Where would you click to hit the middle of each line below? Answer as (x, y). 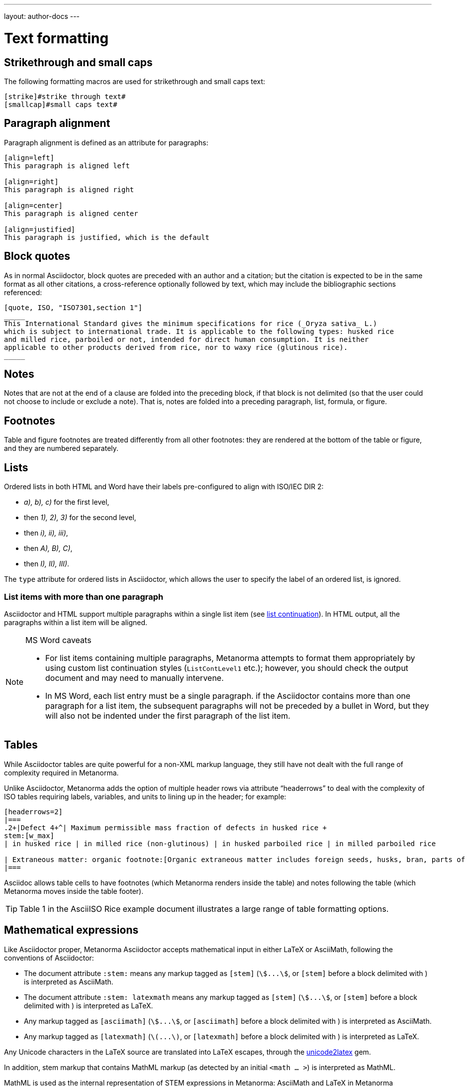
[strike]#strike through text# (65, 96)
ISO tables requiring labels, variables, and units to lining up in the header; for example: (145, 796)
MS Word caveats (58, 640)
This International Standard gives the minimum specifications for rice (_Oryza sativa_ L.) (191, 323)
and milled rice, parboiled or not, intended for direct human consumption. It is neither (187, 339)
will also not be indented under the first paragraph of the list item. (168, 715)
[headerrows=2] (34, 812)
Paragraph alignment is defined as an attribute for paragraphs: (106, 142)
